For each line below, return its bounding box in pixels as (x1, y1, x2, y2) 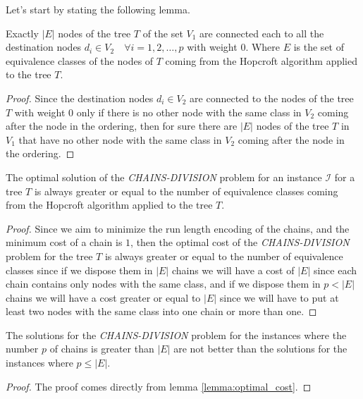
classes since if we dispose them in (6, 262, 153, 277)
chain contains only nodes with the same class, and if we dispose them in (6, 276, 321, 291)
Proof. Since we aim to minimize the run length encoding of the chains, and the (6, 221, 350, 235)
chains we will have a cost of (171, 262, 295, 277)
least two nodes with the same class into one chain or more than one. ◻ (6, 304, 317, 319)
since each (313, 262, 357, 277)
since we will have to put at (219, 290, 339, 305)
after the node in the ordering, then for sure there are (6, 118, 238, 133)
